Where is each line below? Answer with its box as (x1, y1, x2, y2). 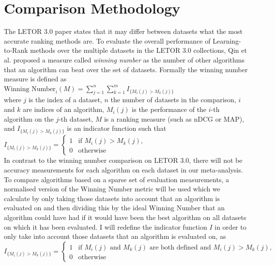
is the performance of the (132, 104, 207, 114)
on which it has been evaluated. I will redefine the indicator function (4, 221, 207, 232)
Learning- (213, 35, 241, 46)
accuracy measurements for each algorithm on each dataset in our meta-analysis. (4, 165, 243, 175)
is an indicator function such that (67, 123, 167, 133)
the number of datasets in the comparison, (110, 94, 236, 105)
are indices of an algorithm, (23, 104, 104, 114)
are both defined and (149, 244, 211, 251)
